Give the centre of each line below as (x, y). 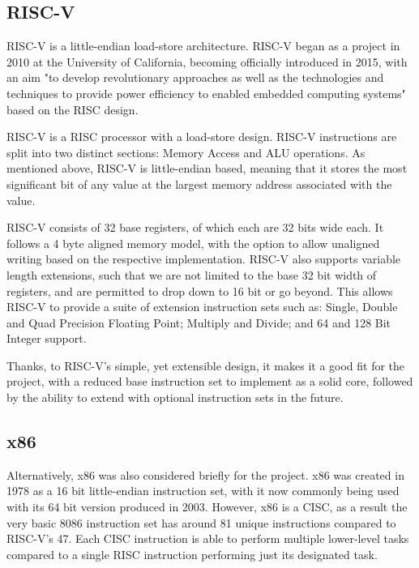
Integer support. (47, 338)
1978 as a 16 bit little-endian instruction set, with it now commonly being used (203, 491)
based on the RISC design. (73, 109)
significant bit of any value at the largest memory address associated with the (199, 184)
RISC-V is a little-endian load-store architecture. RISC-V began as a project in (203, 46)
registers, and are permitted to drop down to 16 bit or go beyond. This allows (200, 290)
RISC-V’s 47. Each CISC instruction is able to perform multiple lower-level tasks (208, 538)
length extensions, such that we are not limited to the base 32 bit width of (192, 274)
